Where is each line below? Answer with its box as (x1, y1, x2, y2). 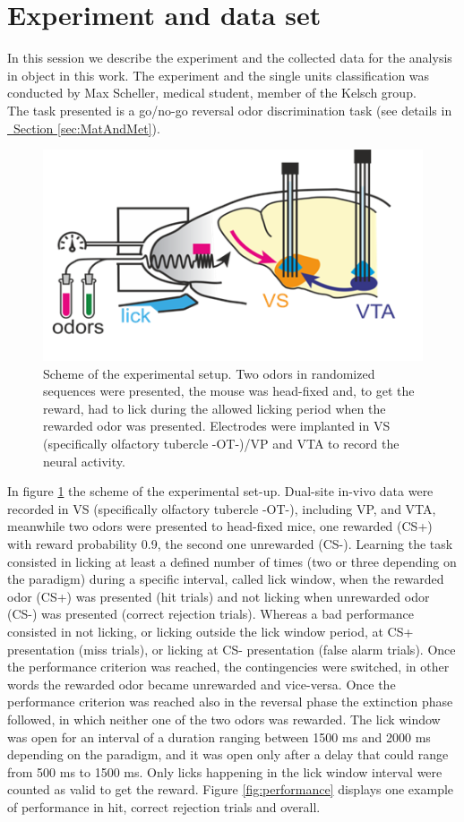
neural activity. (43, 451, 125, 470)
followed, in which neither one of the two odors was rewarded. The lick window (7, 709, 441, 728)
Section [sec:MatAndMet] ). (13, 118, 160, 137)
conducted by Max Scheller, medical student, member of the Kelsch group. (7, 83, 417, 102)
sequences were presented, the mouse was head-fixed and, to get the (43, 381, 415, 400)
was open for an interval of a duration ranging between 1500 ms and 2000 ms (7, 727, 431, 746)
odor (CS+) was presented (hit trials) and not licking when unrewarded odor (7, 587, 430, 605)
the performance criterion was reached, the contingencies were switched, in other (7, 657, 450, 676)
